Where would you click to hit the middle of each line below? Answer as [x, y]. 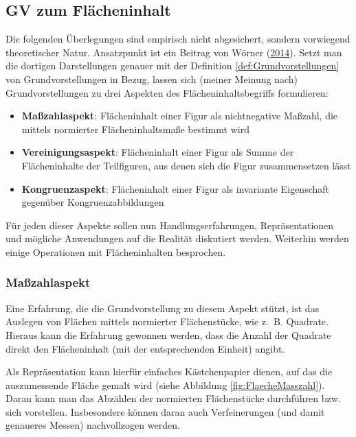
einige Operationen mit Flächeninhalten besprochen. [116, 251]
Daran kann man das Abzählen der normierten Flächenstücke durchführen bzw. [173, 398]
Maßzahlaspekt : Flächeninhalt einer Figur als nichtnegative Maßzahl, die [180, 116]
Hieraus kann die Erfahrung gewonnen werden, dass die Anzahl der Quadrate [168, 334]
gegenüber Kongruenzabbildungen [93, 202]
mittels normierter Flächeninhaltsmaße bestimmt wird [135, 129]
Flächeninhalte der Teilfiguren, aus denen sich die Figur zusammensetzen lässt [186, 165]
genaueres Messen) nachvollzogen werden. [93, 425]
